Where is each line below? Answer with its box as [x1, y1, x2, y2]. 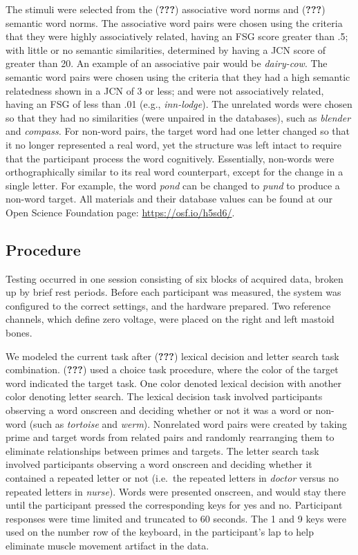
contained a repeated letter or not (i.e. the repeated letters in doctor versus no [6, 471, 339, 485]
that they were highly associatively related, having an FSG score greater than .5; [6, 29, 348, 44]
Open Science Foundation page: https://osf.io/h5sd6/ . [6, 205, 235, 219]
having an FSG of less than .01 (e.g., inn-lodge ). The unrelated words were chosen [6, 97, 352, 111]
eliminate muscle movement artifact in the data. [6, 538, 209, 552]
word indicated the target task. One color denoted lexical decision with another [6, 375, 342, 390]
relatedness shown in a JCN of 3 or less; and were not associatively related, [6, 83, 324, 97]
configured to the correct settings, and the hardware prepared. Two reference [6, 298, 331, 312]
